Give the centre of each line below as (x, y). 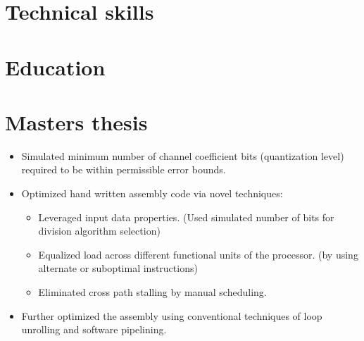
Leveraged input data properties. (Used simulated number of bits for (186, 217)
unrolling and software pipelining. (94, 329)
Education (55, 67)
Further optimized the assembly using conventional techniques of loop (172, 315)
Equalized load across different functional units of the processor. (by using (198, 254)
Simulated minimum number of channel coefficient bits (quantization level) (183, 155)
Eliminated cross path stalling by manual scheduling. (152, 292)
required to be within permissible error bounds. (124, 169)
